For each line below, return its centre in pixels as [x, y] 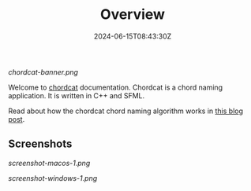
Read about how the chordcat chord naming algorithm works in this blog [126, 111]
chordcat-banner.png [43, 72]
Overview [133, 15]
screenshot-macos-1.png [49, 163]
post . [17, 119]
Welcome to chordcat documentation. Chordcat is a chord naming [116, 87]
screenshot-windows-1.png [52, 178]
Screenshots [40, 144]
